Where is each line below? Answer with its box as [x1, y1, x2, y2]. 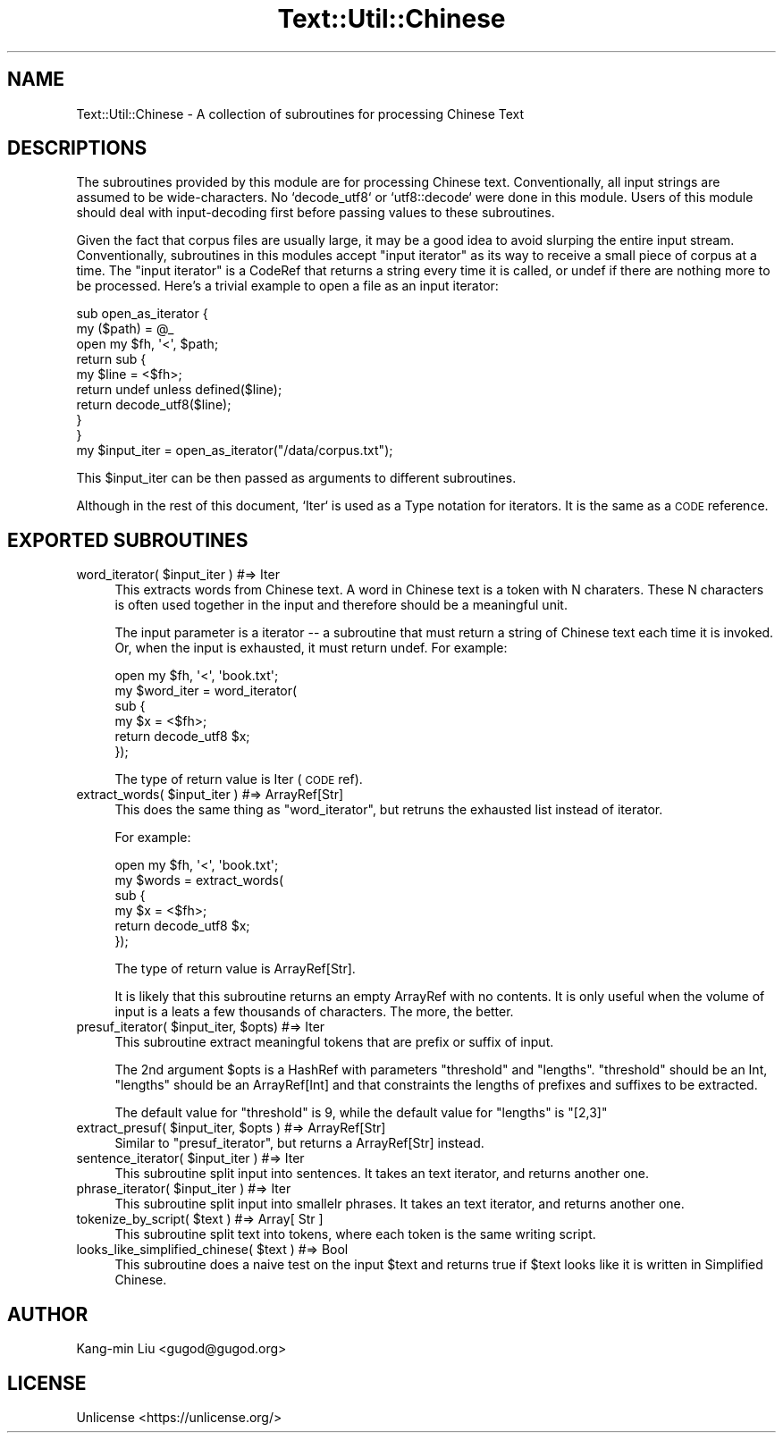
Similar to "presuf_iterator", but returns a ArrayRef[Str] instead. [114, 1135, 484, 1151]
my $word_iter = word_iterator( [114, 683, 298, 699]
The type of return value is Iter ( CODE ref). [114, 771, 363, 787]
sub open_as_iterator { [76, 306, 208, 322]
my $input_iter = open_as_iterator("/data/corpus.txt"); [76, 442, 393, 459]
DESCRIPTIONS [7, 137, 147, 160]
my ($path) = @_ [76, 321, 174, 337]
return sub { [76, 351, 147, 367]
